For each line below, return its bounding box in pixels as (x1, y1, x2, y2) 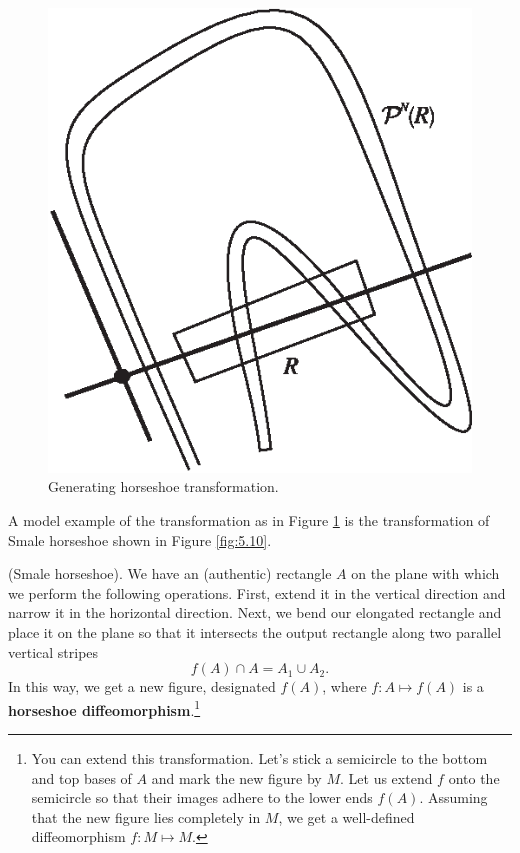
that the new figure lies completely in (31, 806, 261, 827)
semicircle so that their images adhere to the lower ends (31, 787, 373, 808)
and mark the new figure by (151, 767, 322, 788)
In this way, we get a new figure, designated (8, 676, 276, 697)
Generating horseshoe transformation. (48, 476, 279, 497)
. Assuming (419, 787, 488, 808)
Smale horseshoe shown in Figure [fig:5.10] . (8, 529, 272, 550)
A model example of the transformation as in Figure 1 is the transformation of (8, 509, 490, 530)
